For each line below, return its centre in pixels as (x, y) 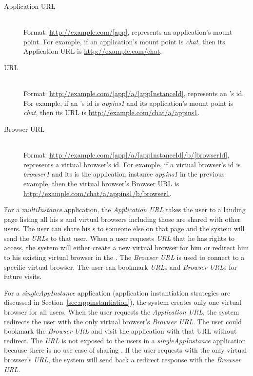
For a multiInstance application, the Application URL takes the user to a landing (125, 209)
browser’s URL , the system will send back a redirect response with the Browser (123, 359)
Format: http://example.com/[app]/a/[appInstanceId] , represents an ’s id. (134, 93)
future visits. (23, 276)
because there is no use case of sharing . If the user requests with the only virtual (126, 350)
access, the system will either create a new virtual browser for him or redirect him (126, 247)
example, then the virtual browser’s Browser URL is (101, 183)
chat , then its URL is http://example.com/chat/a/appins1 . (112, 112)
